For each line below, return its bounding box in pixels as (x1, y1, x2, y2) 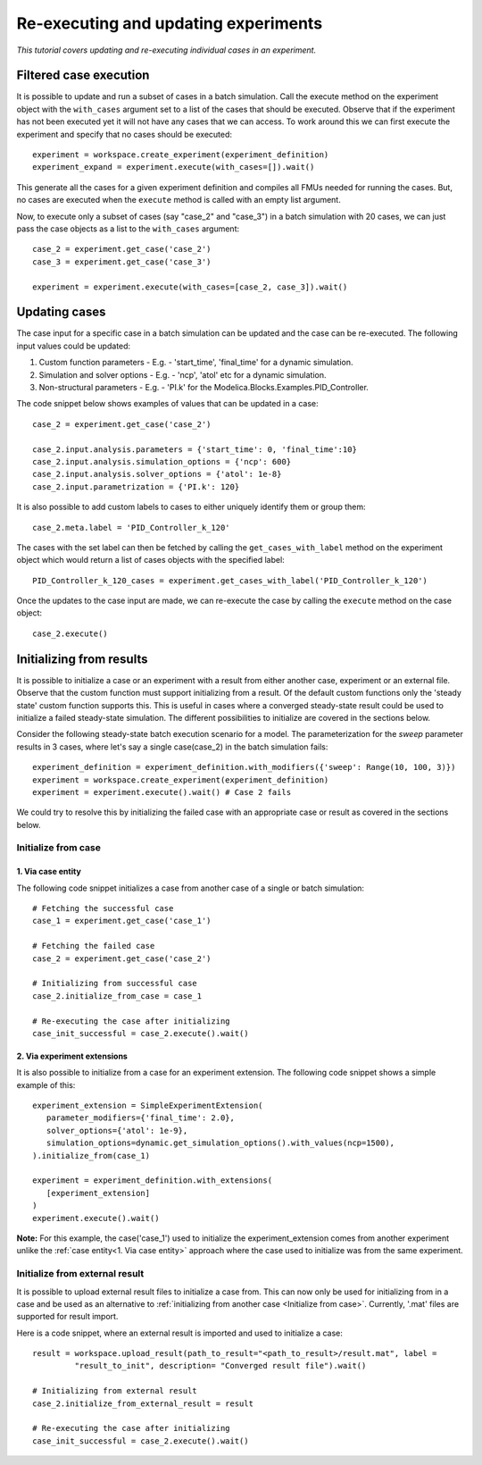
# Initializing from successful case (32, 978, 198, 989)
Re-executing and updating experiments (16, 13, 323, 33)
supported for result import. (16, 1311, 119, 1322)
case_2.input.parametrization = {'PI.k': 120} (32, 481, 240, 491)
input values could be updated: (16, 340, 131, 351)
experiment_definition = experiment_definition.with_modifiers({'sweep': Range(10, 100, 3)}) (32, 762, 456, 773)
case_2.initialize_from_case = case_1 (32, 991, 203, 1000)
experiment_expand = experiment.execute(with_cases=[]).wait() (32, 162, 315, 172)
